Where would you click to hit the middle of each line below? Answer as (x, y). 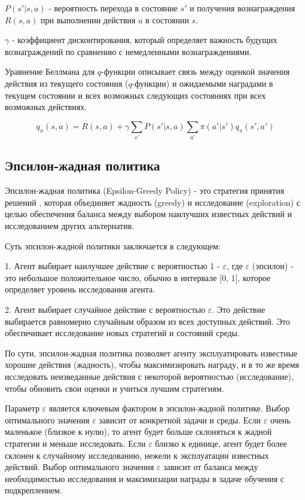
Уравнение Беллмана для (50, 71)
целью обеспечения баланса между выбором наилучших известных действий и (149, 214)
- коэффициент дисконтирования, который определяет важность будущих (144, 40)
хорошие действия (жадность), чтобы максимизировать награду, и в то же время (152, 365)
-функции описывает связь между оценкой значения (196, 71)
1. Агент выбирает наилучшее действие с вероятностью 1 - (112, 266)
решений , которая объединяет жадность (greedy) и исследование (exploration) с (152, 202)
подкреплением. (33, 490)
